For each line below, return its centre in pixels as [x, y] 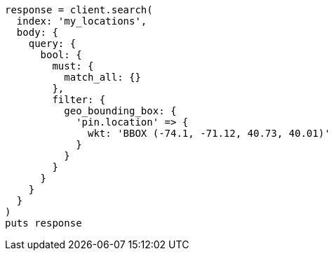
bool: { [61, 55]
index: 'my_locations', [82, 21]
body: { [37, 32]
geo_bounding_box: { [120, 111]
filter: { [79, 100]
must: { [73, 66]
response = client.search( [79, 10]
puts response [44, 223]
